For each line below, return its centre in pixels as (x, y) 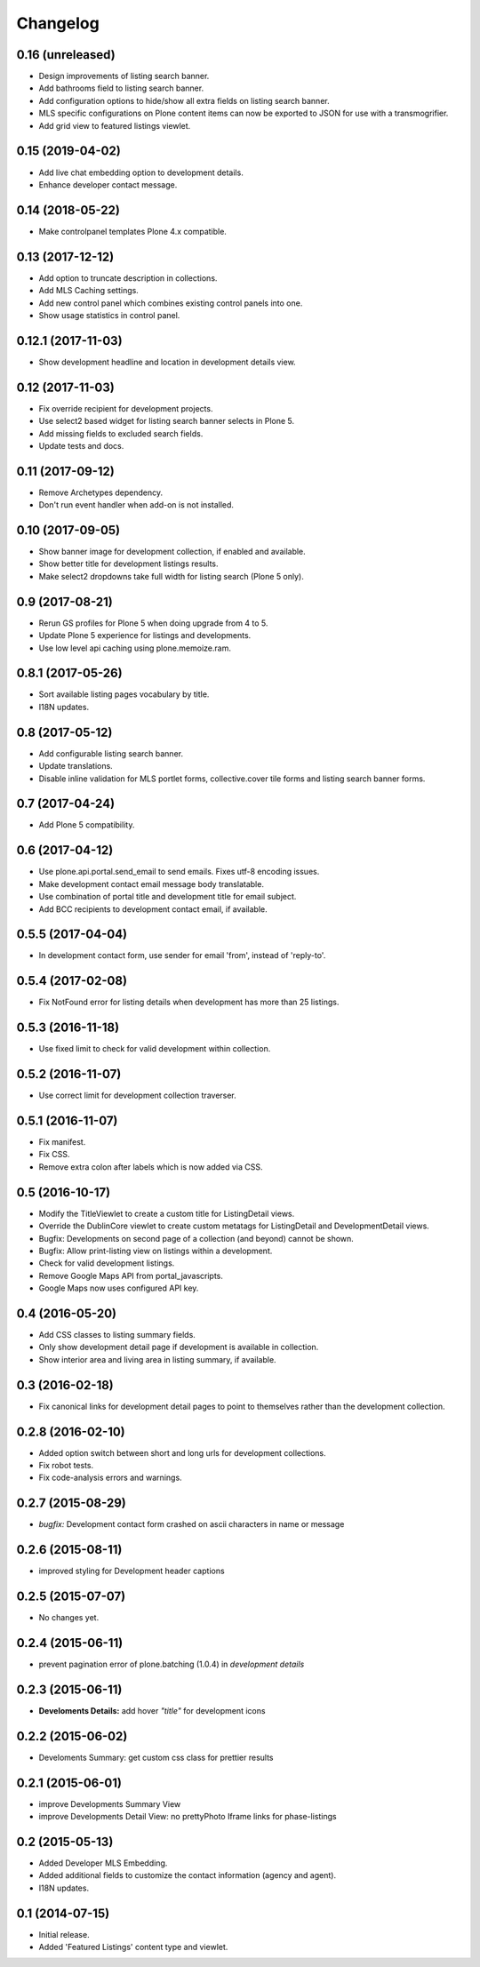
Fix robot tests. (66, 1465)
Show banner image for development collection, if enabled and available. (172, 552)
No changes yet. (69, 1618)
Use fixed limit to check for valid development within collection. (155, 1049)
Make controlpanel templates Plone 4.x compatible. (132, 231)
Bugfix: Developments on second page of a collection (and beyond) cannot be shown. (196, 1238)
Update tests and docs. (81, 445)
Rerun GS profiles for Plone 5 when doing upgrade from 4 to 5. (153, 623)
